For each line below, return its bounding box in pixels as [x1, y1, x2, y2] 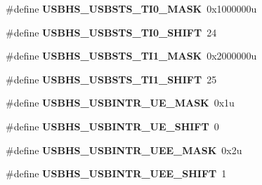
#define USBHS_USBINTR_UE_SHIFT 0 [6, 118, 219, 133]
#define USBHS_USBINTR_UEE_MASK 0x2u [6, 142, 242, 157]
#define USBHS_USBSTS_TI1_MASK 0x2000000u [6, 48, 257, 63]
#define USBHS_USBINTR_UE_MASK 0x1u [6, 95, 235, 110]
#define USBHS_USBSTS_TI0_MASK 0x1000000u [6, 1, 257, 15]
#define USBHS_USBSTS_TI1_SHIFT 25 [6, 71, 217, 86]
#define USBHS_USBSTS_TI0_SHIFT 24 [6, 25, 217, 39]
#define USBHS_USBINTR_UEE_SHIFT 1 [6, 166, 227, 181]
